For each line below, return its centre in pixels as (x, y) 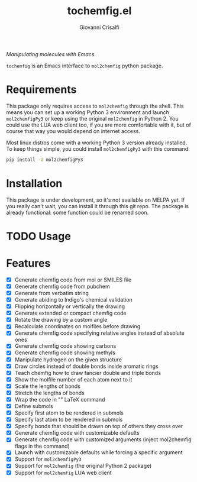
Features (28, 263)
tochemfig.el (99, 11)
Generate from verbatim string (51, 293)
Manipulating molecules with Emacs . (51, 54)
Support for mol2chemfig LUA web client (63, 473)
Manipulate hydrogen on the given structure (68, 360)
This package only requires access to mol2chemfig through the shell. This (95, 106)
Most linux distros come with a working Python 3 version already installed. (97, 143)
